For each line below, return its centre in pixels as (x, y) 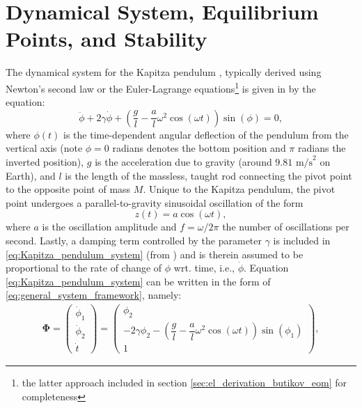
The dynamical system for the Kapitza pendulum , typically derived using (164, 72)
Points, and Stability (107, 39)
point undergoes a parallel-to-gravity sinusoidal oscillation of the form (155, 202)
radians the (322, 148)
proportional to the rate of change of (84, 268)
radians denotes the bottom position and (199, 148)
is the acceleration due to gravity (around (183, 161)
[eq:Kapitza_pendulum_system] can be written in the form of (138, 281)
